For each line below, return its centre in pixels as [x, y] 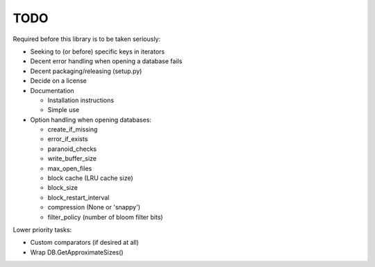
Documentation [52, 90]
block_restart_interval [78, 197]
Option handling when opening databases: [91, 120]
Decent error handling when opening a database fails [106, 61]
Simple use [64, 110]
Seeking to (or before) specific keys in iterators [98, 51]
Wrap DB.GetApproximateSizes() [77, 252]
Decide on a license [58, 81]
